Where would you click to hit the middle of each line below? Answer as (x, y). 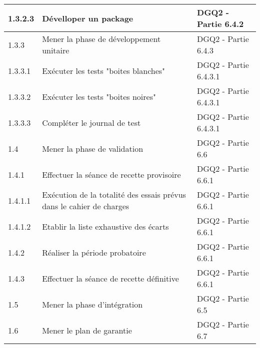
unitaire (56, 50)
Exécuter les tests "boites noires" (99, 96)
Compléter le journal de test (91, 122)
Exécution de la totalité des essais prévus (114, 194)
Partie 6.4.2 (220, 24)
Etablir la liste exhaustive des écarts (105, 226)
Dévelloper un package (88, 18)
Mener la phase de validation (93, 148)
